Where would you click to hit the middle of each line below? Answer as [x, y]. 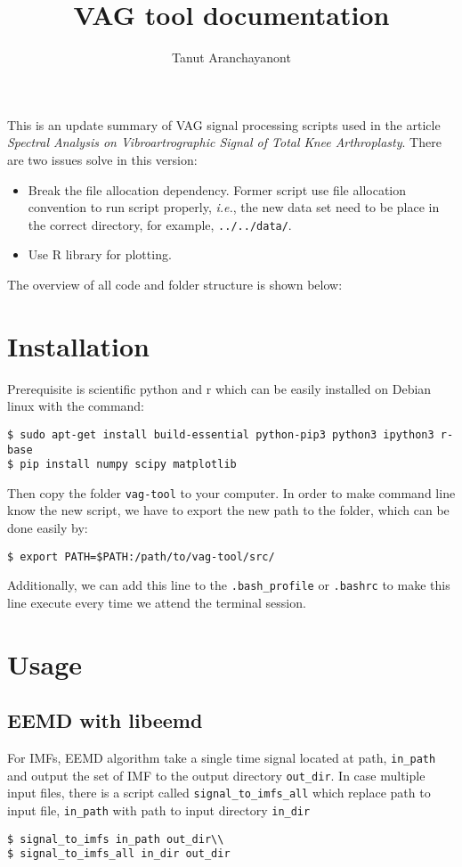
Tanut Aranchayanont [231, 57]
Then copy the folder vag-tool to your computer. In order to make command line [231, 492]
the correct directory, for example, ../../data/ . [160, 224]
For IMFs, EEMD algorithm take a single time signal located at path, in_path [222, 758]
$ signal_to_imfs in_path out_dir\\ [116, 839]
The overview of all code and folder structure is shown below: [175, 284]
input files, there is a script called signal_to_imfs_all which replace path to [219, 793]
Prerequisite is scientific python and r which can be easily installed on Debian [219, 388]
